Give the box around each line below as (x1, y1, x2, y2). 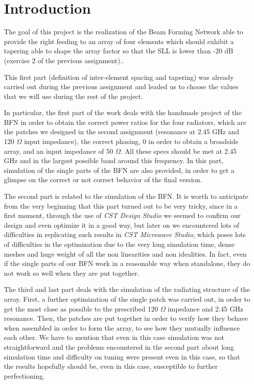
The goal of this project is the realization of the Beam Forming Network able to (4, 26, 243, 37)
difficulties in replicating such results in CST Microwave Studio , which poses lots (4, 229, 246, 240)
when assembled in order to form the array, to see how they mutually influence (4, 322, 240, 333)
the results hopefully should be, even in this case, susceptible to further (4, 361, 218, 371)
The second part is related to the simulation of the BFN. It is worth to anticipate (4, 191, 249, 201)
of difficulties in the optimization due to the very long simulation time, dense (4, 239, 235, 249)
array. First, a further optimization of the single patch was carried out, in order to (4, 293, 251, 304)
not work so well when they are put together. (4, 267, 139, 278)
